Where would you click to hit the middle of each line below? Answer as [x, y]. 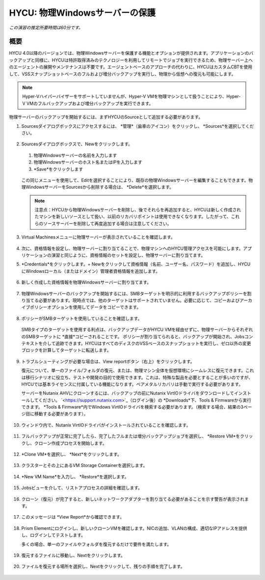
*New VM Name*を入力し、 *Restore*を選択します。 [75, 476]
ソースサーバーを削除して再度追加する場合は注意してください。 [107, 223]
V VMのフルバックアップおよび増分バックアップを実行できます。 [88, 103]
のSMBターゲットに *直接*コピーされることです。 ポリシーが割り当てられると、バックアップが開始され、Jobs [133, 336]
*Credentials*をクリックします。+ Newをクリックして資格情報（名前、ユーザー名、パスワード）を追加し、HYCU [136, 264]
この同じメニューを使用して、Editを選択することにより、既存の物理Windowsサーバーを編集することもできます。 [135, 180]
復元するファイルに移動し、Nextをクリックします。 [73, 555]
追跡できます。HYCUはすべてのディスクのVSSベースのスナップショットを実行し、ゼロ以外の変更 [153, 343]
